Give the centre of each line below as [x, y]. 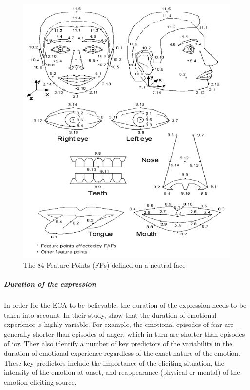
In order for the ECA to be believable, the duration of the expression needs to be [125, 305]
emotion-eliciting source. [40, 381]
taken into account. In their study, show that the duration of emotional [110, 314]
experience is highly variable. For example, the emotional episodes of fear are [119, 324]
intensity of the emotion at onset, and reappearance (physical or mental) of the [122, 372]
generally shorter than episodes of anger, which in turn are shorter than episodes [125, 334]
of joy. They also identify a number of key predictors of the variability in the [118, 343]
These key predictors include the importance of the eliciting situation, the [114, 362]
